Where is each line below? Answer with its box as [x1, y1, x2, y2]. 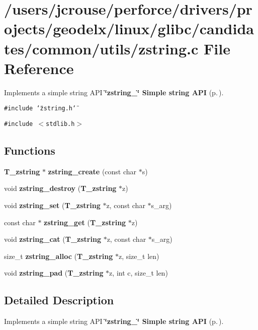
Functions [4, 142, 55, 158]
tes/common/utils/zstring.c [4, 38, 199, 58]
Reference [4, 57, 74, 78]
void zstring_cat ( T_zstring [4, 234, 101, 244]
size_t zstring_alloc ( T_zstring [4, 250, 113, 261]
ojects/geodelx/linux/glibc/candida [4, 18, 254, 39]
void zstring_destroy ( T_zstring [4, 183, 117, 193]
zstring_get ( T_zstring [44, 217, 126, 227]
